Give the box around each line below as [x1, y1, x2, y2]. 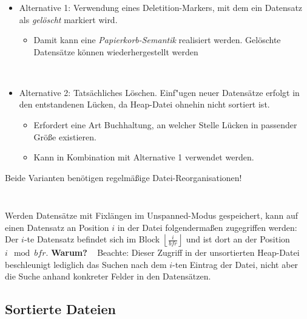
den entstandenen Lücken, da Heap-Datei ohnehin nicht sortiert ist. [19, 98, 270, 111]
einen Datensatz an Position [5, 221, 109, 233]
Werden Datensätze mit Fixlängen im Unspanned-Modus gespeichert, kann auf [5, 208, 299, 221]
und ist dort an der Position [186, 233, 290, 245]
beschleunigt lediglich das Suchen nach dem [5, 258, 167, 270]
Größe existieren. [33, 130, 96, 143]
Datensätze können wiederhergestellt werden [33, 45, 198, 58]
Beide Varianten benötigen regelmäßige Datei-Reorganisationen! [5, 171, 242, 184]
